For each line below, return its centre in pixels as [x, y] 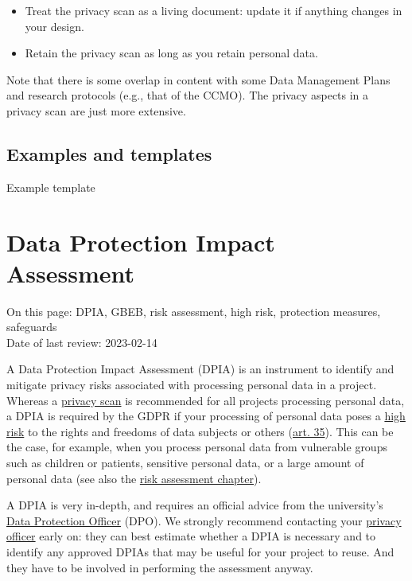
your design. [54, 26]
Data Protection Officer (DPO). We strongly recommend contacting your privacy [204, 520]
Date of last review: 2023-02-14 [82, 342]
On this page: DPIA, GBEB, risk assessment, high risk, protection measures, [194, 311]
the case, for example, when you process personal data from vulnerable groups [197, 447]
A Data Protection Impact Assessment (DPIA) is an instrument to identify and [200, 369]
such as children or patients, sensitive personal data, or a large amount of [185, 463]
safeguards [32, 327]
